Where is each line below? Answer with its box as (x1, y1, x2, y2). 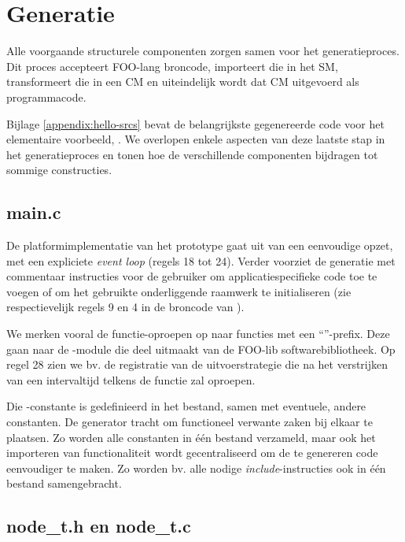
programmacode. (6, 88, 87, 105)
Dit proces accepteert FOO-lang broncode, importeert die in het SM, (6, 58, 338, 74)
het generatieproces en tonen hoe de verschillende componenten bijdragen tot (6, 146, 378, 162)
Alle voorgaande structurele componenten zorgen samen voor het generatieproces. (6, 43, 399, 59)
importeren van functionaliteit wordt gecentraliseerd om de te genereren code (6, 444, 378, 461)
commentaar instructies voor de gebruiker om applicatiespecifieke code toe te (6, 268, 377, 284)
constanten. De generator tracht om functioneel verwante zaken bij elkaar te (6, 414, 373, 430)
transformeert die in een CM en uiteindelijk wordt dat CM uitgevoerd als (6, 73, 359, 90)
